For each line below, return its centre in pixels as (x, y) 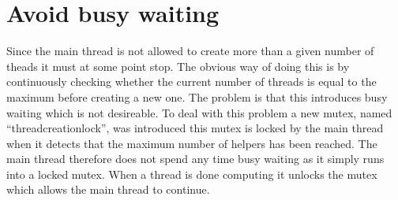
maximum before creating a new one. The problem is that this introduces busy (197, 96)
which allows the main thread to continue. (108, 189)
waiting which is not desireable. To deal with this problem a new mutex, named (199, 112)
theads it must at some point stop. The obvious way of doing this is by (178, 66)
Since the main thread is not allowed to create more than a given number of (190, 51)
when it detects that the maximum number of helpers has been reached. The (192, 143)
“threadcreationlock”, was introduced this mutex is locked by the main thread (195, 128)
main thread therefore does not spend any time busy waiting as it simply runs (195, 159)
